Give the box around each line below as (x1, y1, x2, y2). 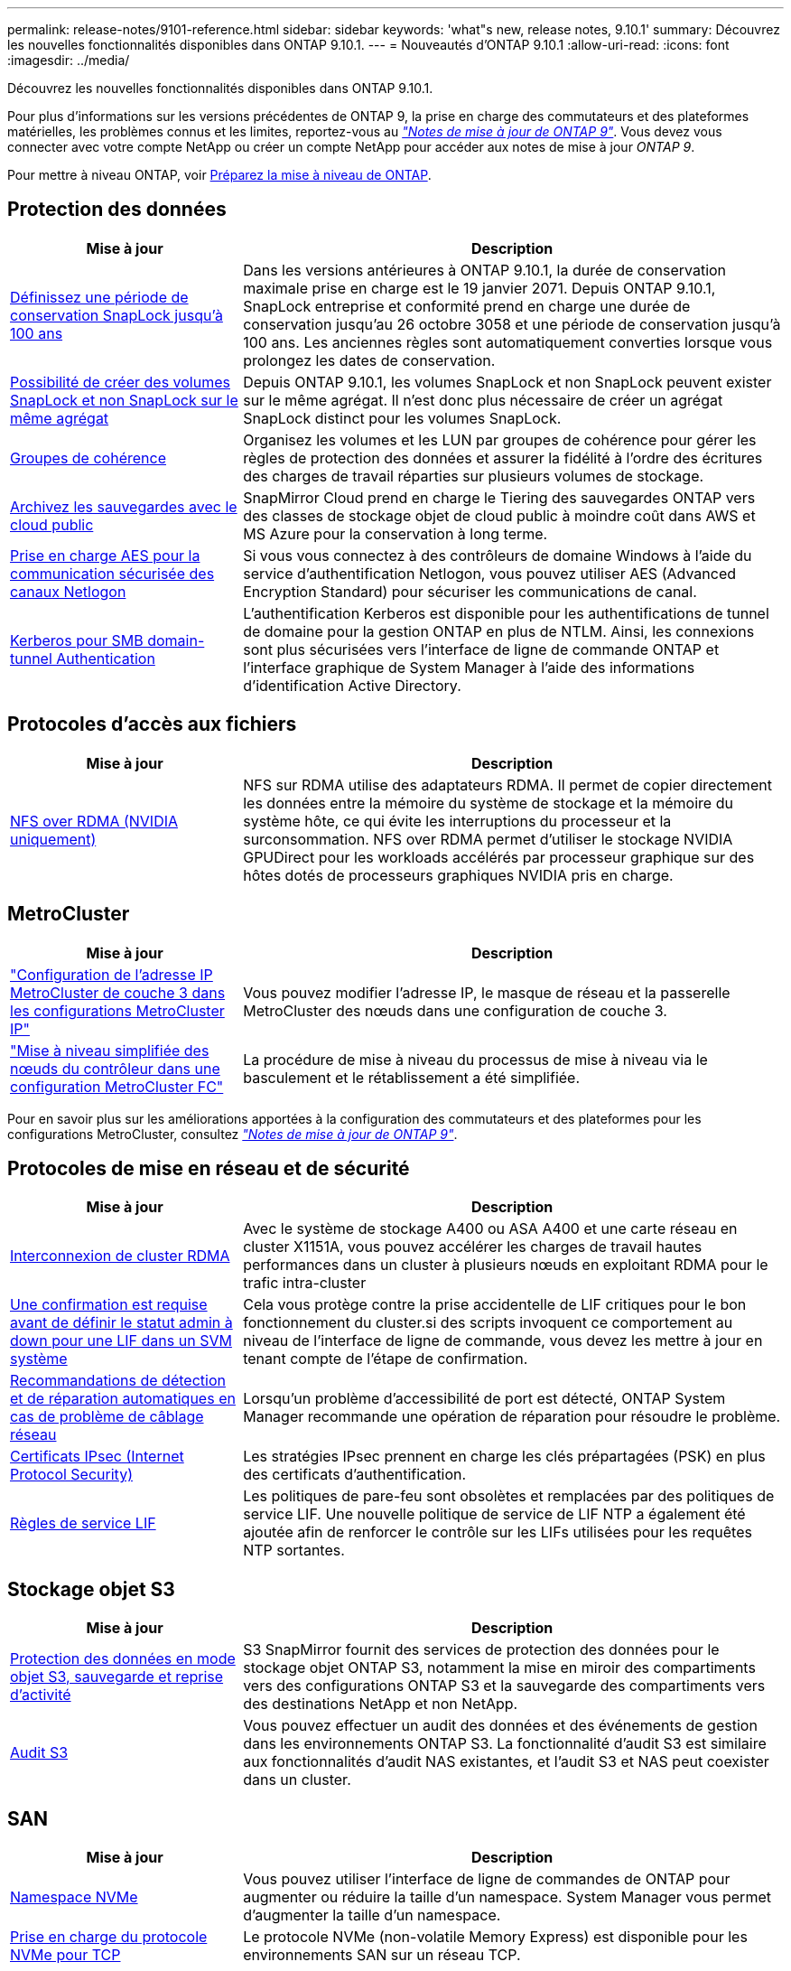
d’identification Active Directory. (243, 676, 461, 695)
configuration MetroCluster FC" (10, 1077, 224, 1096)
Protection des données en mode (10, 1649, 236, 1668)
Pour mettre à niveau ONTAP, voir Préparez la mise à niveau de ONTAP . (7, 167, 432, 182)
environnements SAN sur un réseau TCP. (243, 1946, 521, 1965)
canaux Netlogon (10, 582, 126, 601)
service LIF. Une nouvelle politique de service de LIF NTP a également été (243, 1505, 746, 1524)
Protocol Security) (10, 1465, 133, 1484)
